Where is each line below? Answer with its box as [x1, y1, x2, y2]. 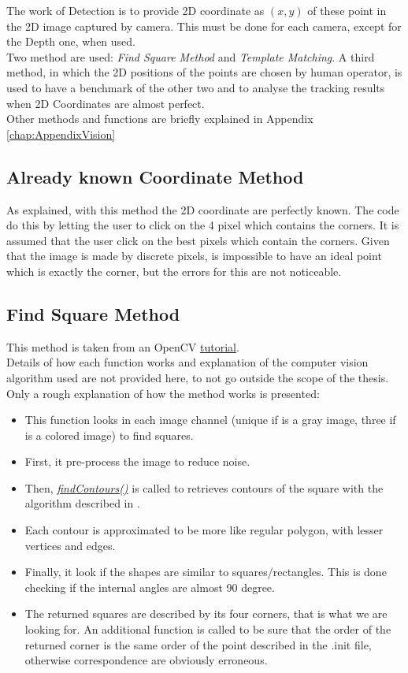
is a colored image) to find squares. [24, 426, 194, 443]
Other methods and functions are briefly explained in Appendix [6, 110, 313, 127]
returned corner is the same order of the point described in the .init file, [24, 636, 372, 653]
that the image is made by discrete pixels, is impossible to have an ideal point [6, 247, 382, 264]
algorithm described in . [24, 495, 140, 511]
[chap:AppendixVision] [6, 125, 116, 142]
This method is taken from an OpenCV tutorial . [6, 338, 239, 355]
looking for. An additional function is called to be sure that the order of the [24, 621, 391, 638]
